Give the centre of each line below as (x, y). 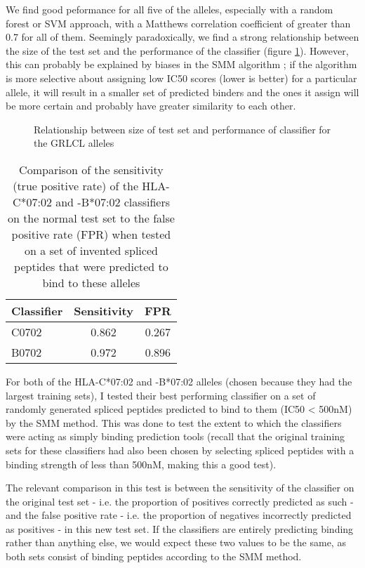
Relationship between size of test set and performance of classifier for (182, 129)
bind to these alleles (91, 282)
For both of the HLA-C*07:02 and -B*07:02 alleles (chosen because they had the (179, 381)
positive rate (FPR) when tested (91, 234)
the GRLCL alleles (74, 143)
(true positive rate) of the (76, 185)
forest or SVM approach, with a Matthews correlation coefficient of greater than (178, 23)
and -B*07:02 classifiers (113, 202)
